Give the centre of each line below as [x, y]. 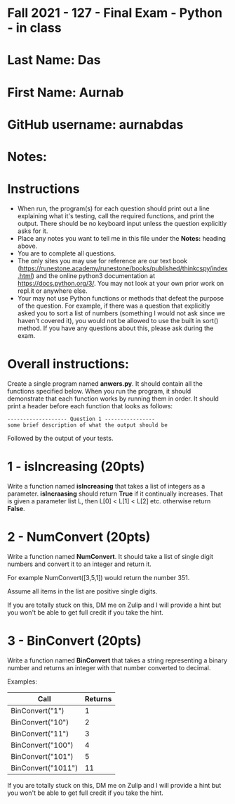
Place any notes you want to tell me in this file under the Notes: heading [122, 238]
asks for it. [33, 231]
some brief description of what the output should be [88, 425]
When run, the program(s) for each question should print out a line [113, 208]
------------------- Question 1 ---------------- [81, 419]
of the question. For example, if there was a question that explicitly [114, 306]
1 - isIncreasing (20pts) [76, 467]
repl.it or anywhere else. [52, 291]
